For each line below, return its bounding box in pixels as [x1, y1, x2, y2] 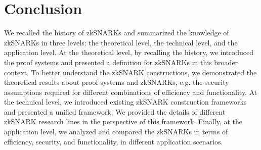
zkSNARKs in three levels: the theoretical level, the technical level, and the [4, 37, 238, 47]
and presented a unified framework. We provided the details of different [4, 106, 226, 117]
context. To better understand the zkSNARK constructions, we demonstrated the [4, 67, 257, 77]
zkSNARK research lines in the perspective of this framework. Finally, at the [4, 116, 243, 127]
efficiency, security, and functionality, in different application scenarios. [4, 136, 223, 146]
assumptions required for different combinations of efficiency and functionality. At [4, 86, 257, 97]
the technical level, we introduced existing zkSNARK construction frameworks [4, 96, 247, 107]
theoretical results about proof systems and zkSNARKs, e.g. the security [4, 77, 229, 87]
